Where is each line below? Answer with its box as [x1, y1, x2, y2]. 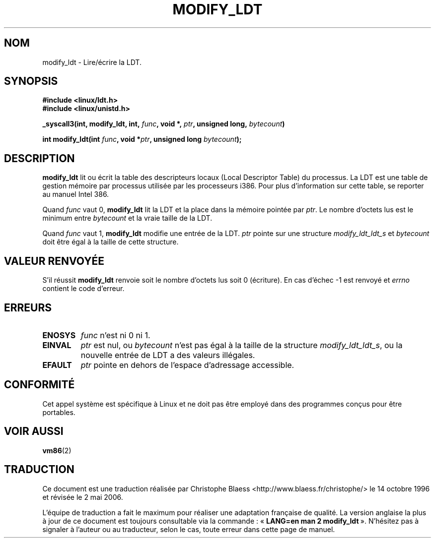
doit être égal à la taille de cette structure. [42, 238, 179, 246]
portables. [42, 408, 75, 417]
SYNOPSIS [4, 75, 58, 88]
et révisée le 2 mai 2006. [42, 492, 123, 501]
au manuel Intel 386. [42, 190, 109, 199]
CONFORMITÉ [4, 378, 75, 391]
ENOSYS [42, 330, 76, 340]
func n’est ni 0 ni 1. [80, 330, 150, 340]
